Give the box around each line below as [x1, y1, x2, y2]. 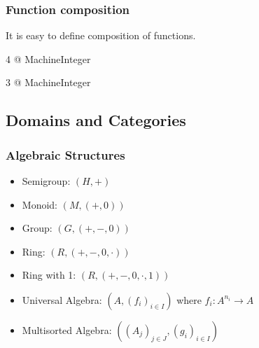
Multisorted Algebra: [22, 322, 112, 337]
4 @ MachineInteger [6, 51, 91, 66]
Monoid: [22, 197, 57, 211]
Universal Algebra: [22, 292, 102, 307]
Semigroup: [22, 174, 71, 188]
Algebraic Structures [6, 146, 125, 163]
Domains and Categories [6, 109, 186, 131]
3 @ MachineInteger [6, 75, 91, 90]
